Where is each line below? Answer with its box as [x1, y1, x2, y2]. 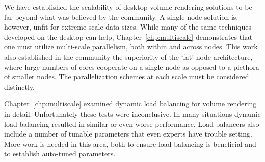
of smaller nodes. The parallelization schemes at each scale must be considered [4, 71, 249, 82]
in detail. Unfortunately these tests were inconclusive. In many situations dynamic [4, 108, 261, 119]
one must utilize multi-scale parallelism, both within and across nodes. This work [4, 41, 258, 52]
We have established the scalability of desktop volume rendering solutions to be [4, 2, 252, 12]
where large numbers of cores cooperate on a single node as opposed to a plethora [4, 61, 259, 72]
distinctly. [4, 81, 35, 92]
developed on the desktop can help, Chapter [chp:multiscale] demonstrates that [4, 31, 253, 42]
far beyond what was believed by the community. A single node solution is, [4, 11, 238, 22]
